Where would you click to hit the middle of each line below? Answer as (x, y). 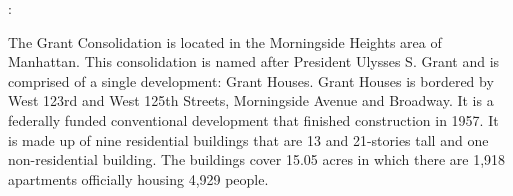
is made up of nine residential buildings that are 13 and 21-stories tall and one (248, 139)
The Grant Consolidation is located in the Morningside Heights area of (225, 41)
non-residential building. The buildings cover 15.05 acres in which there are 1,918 (257, 159)
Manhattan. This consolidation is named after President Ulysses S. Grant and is (254, 61)
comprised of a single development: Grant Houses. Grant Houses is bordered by (251, 80)
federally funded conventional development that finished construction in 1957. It (253, 119)
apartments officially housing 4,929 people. (138, 178)
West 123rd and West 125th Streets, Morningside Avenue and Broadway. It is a (251, 100)
